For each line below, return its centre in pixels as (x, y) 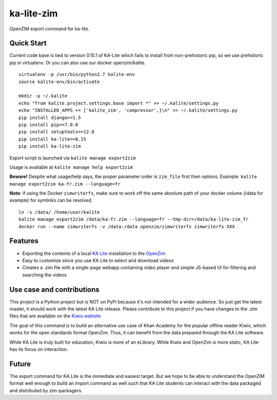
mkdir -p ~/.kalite (43, 96)
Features (24, 241)
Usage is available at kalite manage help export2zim (71, 167)
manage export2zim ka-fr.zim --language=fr (65, 184)
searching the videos (44, 275)
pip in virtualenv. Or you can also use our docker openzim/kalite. (77, 63)
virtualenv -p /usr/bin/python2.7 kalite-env (77, 75)
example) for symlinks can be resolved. (51, 201)
